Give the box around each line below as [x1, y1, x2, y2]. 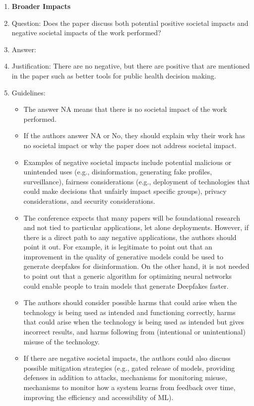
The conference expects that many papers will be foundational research [23, 212, 240, 223]
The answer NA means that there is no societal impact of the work [23, 104, 227, 114]
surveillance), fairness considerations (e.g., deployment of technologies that [23, 176, 250, 186]
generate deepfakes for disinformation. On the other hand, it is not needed [23, 261, 250, 271]
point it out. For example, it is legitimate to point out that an [23, 242, 212, 252]
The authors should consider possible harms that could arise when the [23, 297, 237, 308]
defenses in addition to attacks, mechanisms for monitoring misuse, [23, 372, 227, 383]
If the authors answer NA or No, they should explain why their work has [23, 130, 245, 141]
